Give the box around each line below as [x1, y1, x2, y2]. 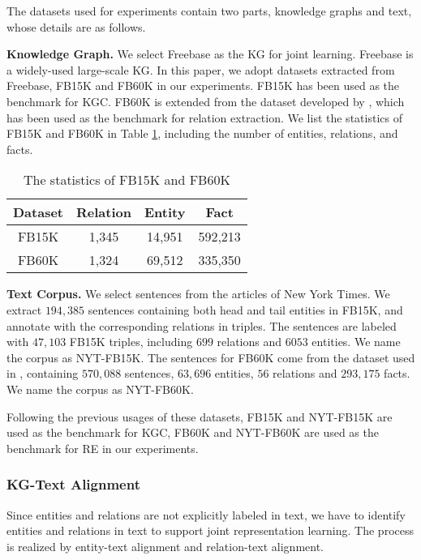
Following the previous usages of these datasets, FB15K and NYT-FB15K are [6, 408, 393, 425]
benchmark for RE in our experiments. [6, 439, 199, 456]
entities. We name [311, 333, 401, 350]
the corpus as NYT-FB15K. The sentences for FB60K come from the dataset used [6, 348, 415, 365]
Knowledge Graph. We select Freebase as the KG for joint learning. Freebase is [6, 45, 414, 62]
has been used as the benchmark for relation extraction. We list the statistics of [6, 109, 402, 126]
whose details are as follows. [6, 18, 146, 35]
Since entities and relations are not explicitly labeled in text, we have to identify [6, 506, 406, 523]
